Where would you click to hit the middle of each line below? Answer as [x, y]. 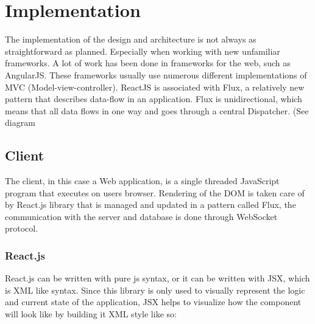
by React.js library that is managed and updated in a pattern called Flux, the [150, 205]
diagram [20, 122]
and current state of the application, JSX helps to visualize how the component [153, 302]
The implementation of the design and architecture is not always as [131, 39]
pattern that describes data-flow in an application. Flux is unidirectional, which [154, 99]
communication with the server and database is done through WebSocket [141, 216]
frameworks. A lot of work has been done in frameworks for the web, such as [148, 63]
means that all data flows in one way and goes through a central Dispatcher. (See [157, 110]
